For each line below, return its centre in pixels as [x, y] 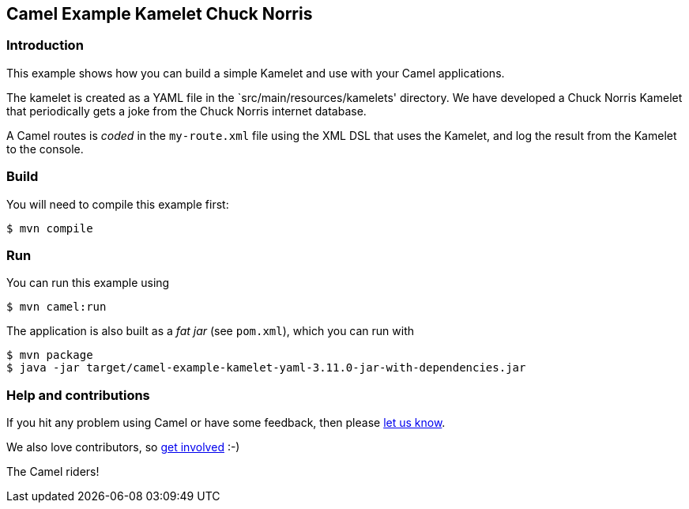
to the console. [45, 149]
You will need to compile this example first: [118, 204]
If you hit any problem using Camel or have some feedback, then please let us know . [226, 423]
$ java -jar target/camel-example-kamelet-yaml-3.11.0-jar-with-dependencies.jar [266, 368]
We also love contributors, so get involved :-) [123, 447]
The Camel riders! [53, 472]
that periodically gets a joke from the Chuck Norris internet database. [186, 111]
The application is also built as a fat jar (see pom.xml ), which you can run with [211, 331]
